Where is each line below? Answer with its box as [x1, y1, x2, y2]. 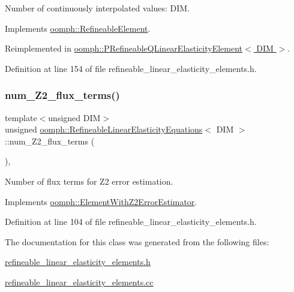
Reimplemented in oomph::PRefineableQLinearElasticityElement [5, 42, 243, 55]
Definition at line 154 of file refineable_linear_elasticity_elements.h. [5, 62, 257, 74]
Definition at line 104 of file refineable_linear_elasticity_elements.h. [5, 215, 257, 228]
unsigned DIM [48, 111, 101, 124]
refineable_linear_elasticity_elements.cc [5, 275, 154, 288]
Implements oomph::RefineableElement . [5, 22, 151, 34]
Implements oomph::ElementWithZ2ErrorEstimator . [5, 195, 197, 207]
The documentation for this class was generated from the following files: [5, 235, 269, 248]
